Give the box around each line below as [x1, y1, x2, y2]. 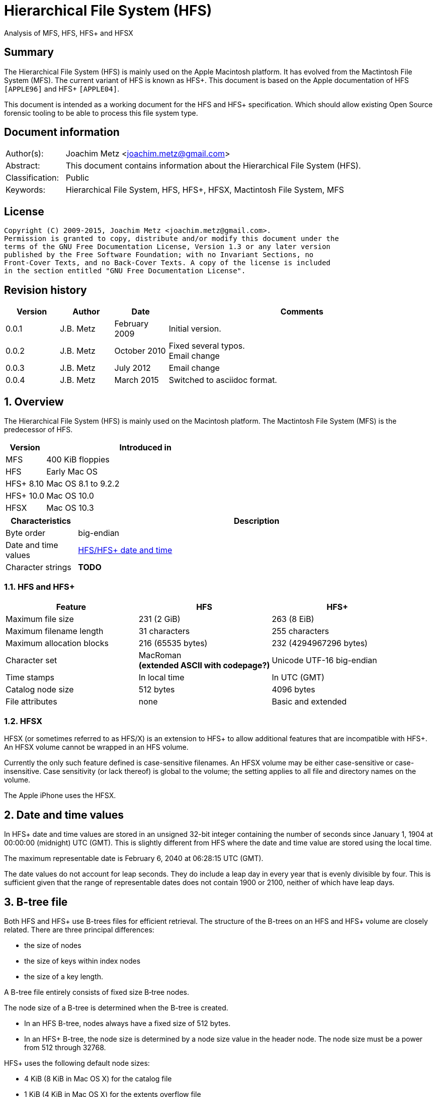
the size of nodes [24, 941, 81, 950]
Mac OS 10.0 [46, 490, 94, 501]
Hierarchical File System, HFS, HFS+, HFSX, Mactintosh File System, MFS [65, 185, 344, 195]
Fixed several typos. [168, 341, 245, 351]
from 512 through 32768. [24, 1043, 106, 1052]
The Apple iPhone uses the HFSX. [4, 791, 116, 800]
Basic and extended [272, 696, 347, 707]
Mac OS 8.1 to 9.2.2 [46, 478, 120, 489]
